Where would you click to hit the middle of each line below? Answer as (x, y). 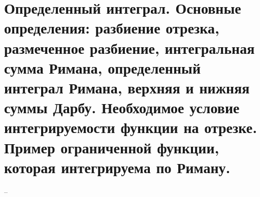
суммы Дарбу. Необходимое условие (122, 107)
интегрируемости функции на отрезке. (131, 127)
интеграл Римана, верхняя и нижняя (127, 87)
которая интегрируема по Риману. (117, 167)
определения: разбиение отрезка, (112, 28)
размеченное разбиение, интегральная (129, 47)
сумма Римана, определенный (103, 67)
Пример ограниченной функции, (112, 147)
